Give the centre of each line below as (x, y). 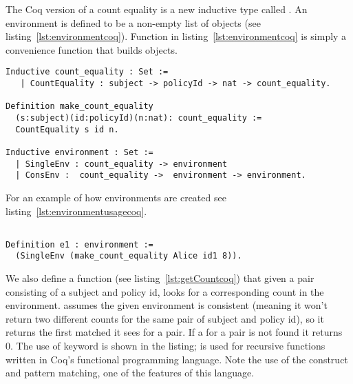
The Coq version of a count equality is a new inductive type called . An (157, 9)
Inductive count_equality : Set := (87, 72)
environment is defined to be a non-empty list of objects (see (133, 22)
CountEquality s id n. (67, 129)
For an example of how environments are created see (116, 197)
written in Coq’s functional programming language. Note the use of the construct (177, 359)
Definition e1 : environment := (79, 244)
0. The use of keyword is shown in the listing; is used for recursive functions (165, 346)
